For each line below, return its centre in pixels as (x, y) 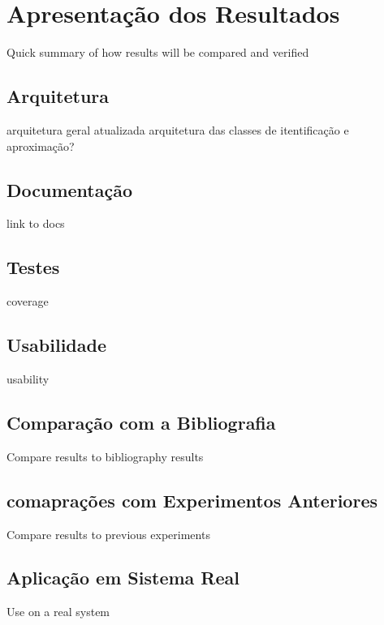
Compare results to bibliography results (105, 456)
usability (28, 378)
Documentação (70, 189)
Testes (33, 267)
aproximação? (41, 146)
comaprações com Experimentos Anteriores (192, 500)
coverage (28, 301)
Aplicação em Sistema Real (123, 578)
